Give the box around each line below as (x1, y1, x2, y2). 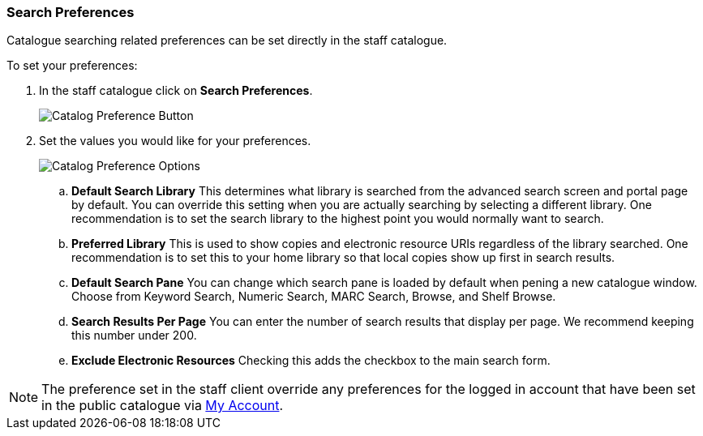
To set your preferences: (6, 58, 138, 73)
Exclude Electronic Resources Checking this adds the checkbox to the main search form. (71, 353, 551, 368)
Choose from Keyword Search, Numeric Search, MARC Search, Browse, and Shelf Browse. (71, 289, 556, 304)
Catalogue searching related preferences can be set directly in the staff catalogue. (6, 33, 448, 48)
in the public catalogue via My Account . (41, 397, 284, 414)
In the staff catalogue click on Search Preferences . (39, 83, 313, 98)
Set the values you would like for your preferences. (39, 134, 311, 148)
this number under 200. (71, 328, 197, 343)
